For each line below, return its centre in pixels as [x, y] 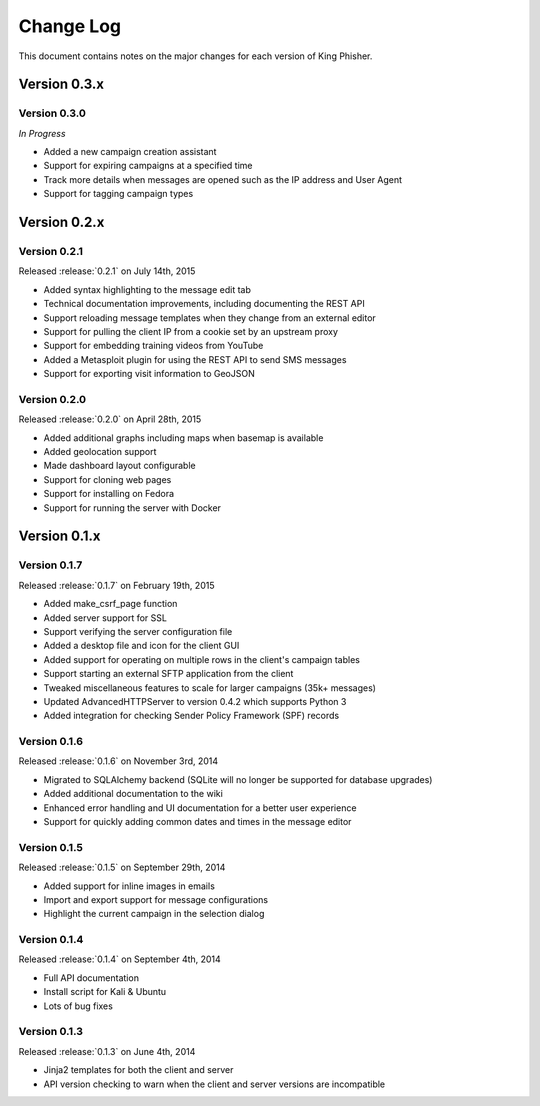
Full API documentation [91, 977]
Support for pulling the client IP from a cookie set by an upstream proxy [191, 331]
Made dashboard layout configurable [119, 466]
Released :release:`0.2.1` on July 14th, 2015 [107, 271]
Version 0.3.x [61, 84]
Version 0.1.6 [51, 742]
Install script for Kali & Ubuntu [105, 992]
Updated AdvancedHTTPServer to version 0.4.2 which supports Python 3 [195, 701]
